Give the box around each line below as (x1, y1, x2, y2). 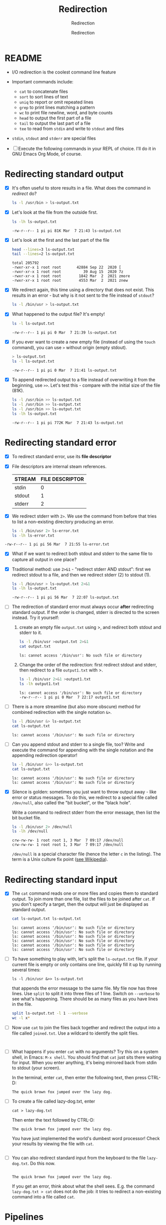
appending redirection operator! (11, 752, 78, 758)
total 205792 (11, 261, 39, 266)
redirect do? (11, 190, 37, 196)
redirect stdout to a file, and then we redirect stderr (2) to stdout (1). (11, 572, 151, 578)
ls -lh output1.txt (19, 681, 60, 686)
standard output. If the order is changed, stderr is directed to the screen (11, 610, 160, 615)
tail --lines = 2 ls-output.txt (11, 251, 75, 257)
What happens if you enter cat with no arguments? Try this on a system (11, 1049, 159, 1055)
